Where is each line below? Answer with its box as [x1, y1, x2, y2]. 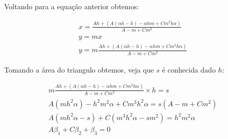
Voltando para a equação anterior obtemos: [4, 1, 139, 11]
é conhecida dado [162, 64, 216, 75]
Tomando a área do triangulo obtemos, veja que [4, 64, 154, 75]
